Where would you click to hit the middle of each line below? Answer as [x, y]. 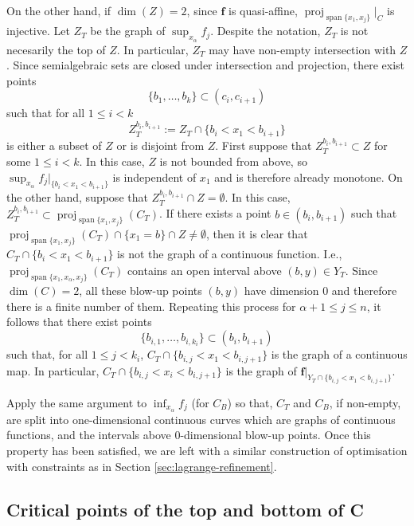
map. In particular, [53, 370]
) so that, [250, 402]
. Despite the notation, [266, 31]
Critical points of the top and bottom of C [186, 509]
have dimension [281, 290]
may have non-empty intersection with [303, 49]
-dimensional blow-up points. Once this [275, 435]
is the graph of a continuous [339, 354]
